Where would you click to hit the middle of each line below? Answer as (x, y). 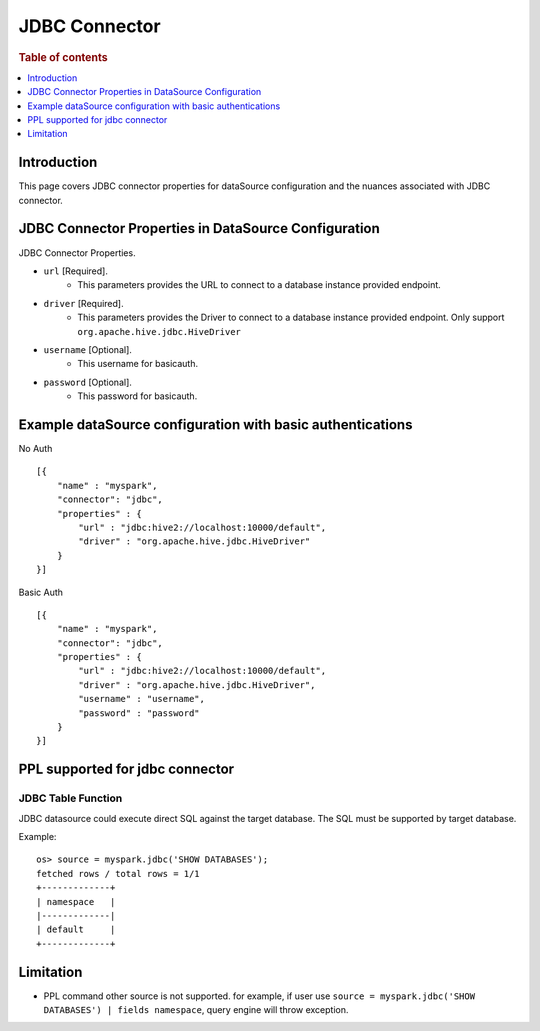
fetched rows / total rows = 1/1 (118, 873)
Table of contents (63, 57)
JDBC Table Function (70, 798)
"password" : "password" (139, 713)
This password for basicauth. (137, 396)
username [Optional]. (87, 349)
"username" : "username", (141, 699)
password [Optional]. (87, 382)
